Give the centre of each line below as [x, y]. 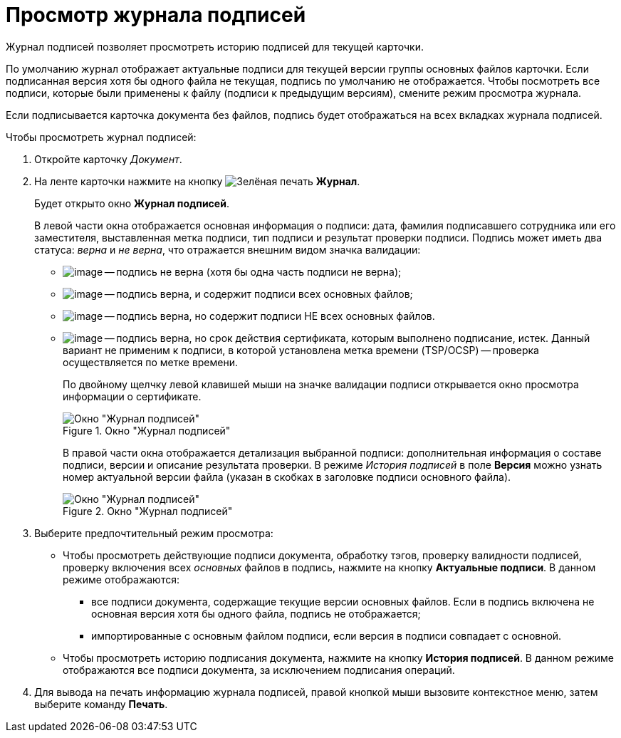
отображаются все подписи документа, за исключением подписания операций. [259, 670]
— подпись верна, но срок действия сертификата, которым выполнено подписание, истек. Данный [347, 338]
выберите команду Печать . [101, 704]
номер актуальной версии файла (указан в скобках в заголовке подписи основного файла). [287, 477]
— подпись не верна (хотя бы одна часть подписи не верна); [253, 271]
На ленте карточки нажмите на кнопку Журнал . [197, 181]
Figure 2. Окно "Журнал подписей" [148, 511]
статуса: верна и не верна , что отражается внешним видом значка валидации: [228, 249]
